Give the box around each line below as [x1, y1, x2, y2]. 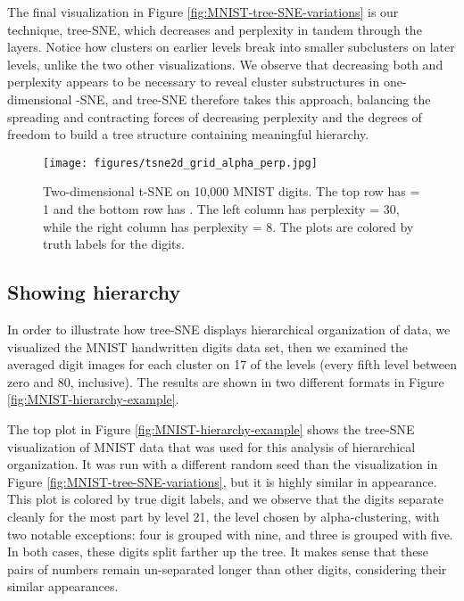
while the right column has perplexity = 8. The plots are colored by [43, 217, 414, 235]
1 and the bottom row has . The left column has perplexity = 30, [43, 200, 400, 218]
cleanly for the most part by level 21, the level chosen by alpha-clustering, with [7, 506, 440, 525]
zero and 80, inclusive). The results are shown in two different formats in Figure [7, 372, 444, 391]
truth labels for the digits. [43, 235, 185, 253]
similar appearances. [7, 577, 119, 596]
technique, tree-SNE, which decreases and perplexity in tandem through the [7, 20, 422, 38]
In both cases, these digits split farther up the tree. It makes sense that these [7, 542, 429, 561]
